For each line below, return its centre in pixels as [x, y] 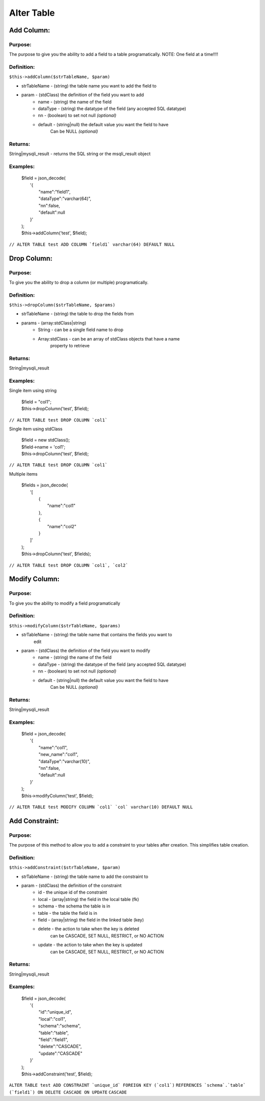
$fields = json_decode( [45, 485]
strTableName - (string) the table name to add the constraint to [85, 876]
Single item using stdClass [36, 429]
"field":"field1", [53, 1040]
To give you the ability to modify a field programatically [65, 603]
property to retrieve [70, 346]
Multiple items [23, 474]
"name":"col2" [62, 526]
